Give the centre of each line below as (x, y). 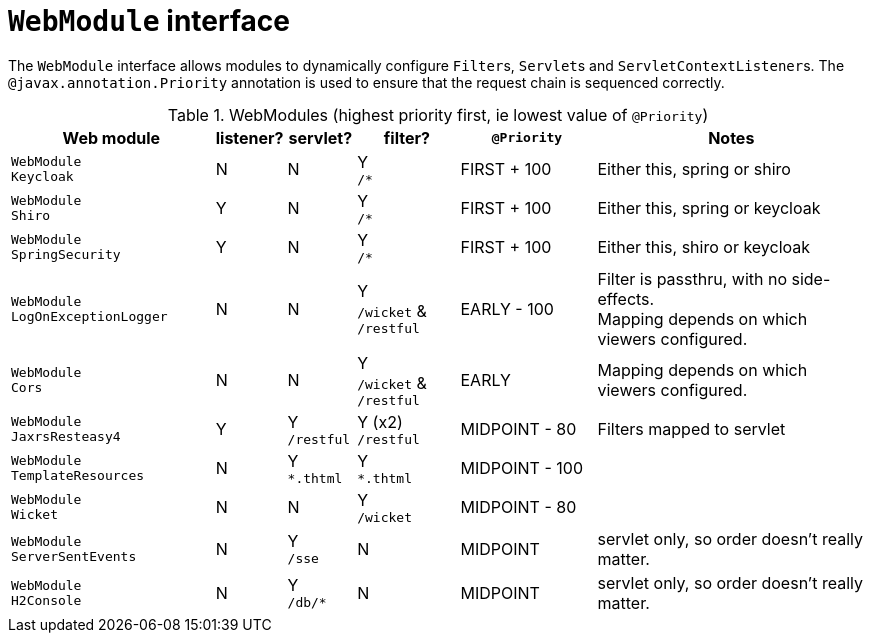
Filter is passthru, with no (692, 278)
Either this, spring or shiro (694, 169)
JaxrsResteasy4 (66, 437)
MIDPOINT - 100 (521, 468)
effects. (626, 298)
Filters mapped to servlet (691, 429)
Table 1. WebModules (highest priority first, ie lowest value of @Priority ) (438, 114)
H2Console (46, 600)
